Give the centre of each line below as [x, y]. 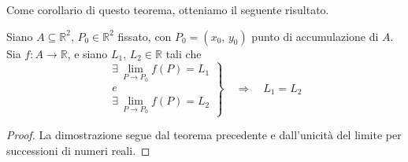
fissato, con [145, 36]
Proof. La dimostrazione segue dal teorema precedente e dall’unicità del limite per [204, 135]
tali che [184, 53]
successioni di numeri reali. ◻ [78, 150]
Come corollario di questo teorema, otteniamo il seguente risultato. [168, 9]
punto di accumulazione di [315, 36]
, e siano [87, 53]
